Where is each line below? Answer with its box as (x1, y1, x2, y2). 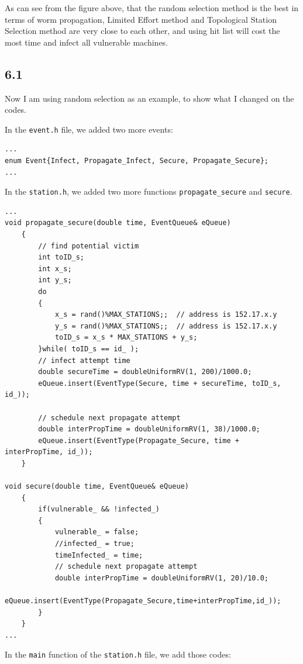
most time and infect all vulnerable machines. (5, 36, 168, 48)
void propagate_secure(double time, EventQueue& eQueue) (5, 219, 231, 227)
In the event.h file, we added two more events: (5, 123, 173, 135)
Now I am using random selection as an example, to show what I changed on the (5, 92, 294, 104)
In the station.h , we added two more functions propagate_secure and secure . (5, 185, 292, 198)
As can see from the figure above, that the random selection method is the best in (5, 2, 299, 13)
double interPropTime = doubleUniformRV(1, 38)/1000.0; (38, 425, 260, 434)
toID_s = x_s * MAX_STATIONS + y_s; (54, 333, 198, 342)
